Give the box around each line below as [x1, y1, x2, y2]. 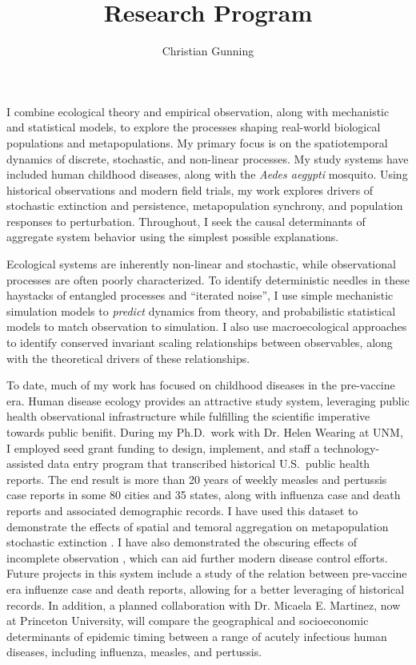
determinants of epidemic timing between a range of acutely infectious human [6, 627, 387, 644]
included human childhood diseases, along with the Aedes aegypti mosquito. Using [6, 166, 408, 183]
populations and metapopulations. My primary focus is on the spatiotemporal [6, 134, 388, 151]
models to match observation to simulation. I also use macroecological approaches [6, 318, 407, 335]
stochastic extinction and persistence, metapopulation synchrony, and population [6, 197, 403, 214]
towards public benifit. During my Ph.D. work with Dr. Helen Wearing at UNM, [6, 424, 403, 440]
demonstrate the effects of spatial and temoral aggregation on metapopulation [6, 518, 389, 534]
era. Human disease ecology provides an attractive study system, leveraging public [6, 392, 410, 409]
